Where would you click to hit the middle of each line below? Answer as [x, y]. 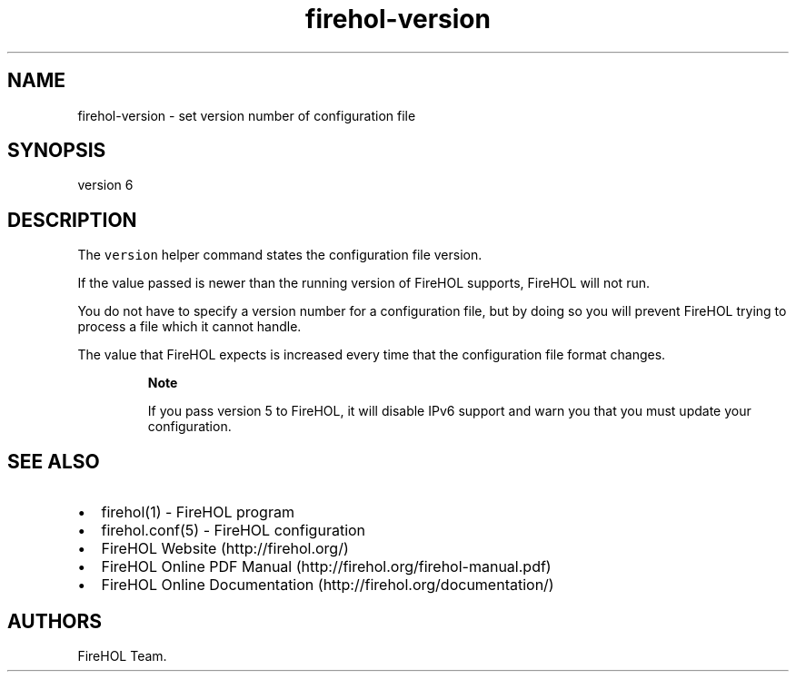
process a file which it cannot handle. [189, 327]
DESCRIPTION [72, 220]
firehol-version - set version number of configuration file [247, 115]
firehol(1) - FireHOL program [198, 512]
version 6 [105, 185]
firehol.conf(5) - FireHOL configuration [234, 531]
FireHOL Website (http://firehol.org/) [225, 549]
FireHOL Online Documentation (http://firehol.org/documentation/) [328, 585]
